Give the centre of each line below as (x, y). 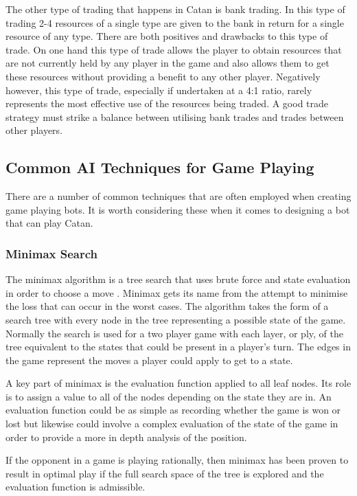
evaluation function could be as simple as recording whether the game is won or (173, 410)
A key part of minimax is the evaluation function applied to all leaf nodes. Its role (178, 383)
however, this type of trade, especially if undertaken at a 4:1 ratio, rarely (159, 90)
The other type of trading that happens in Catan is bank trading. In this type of (175, 9)
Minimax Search (52, 253)
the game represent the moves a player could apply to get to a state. (149, 360)
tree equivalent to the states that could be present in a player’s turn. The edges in (178, 347)
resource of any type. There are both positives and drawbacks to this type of (167, 36)
